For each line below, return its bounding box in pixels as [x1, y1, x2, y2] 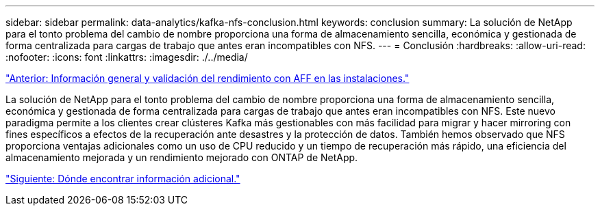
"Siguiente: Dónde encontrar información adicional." [5, 173, 240, 184]
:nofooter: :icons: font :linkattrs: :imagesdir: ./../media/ [5, 51, 248, 63]
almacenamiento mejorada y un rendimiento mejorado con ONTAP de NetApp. [5, 152, 358, 163]
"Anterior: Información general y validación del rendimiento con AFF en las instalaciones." [5, 72, 410, 84]
